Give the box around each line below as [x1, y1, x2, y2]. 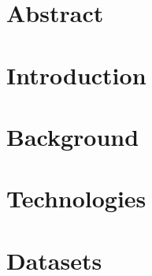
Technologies [6, 182, 146, 214]
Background [6, 120, 139, 152]
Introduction [6, 58, 146, 91]
